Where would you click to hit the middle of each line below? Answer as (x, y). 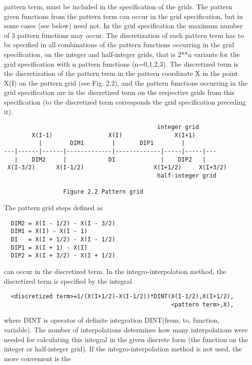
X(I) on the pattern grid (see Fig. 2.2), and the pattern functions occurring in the (126, 82)
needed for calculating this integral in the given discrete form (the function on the (126, 339)
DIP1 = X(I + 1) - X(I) (49, 247)
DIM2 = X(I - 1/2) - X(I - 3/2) (63, 223)
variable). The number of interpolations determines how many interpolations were (126, 329)
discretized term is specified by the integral (68, 281)
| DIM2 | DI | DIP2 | (110, 159)
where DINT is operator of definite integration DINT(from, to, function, (112, 320)
